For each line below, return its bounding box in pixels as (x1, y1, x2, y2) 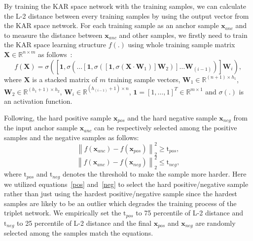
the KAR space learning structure (4, 39, 106, 50)
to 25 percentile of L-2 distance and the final (17, 217, 151, 228)
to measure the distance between (4, 30, 103, 40)
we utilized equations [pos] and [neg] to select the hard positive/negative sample (4, 179, 249, 189)
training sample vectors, (108, 74, 181, 84)
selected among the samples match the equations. (4, 228, 153, 238)
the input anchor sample (4, 122, 78, 133)
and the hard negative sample (127, 112, 217, 122)
